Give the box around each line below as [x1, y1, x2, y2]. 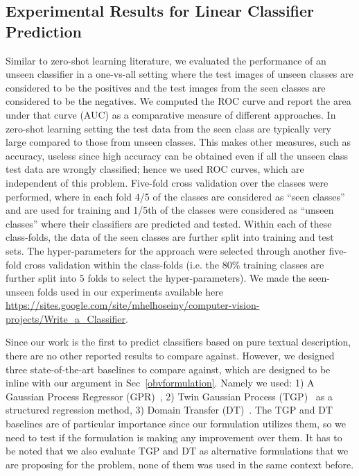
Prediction [6, 20, 82, 42]
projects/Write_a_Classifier [6, 311, 126, 325]
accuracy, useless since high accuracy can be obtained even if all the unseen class [6, 148, 349, 162]
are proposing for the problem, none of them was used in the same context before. [6, 457, 354, 471]
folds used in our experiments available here [37, 284, 223, 298]
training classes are [243, 257, 324, 271]
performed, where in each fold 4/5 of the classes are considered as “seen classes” [6, 189, 345, 203]
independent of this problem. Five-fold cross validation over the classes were [6, 175, 329, 189]
